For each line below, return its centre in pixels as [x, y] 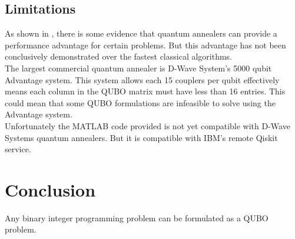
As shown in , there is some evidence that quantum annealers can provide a [141, 33]
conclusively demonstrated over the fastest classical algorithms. [119, 56]
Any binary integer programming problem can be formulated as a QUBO [137, 217]
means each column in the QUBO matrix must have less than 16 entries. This [145, 91]
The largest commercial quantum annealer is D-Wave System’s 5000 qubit [138, 68]
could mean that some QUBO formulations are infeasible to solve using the [140, 102]
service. [18, 149]
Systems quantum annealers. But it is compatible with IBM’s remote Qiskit [141, 137]
